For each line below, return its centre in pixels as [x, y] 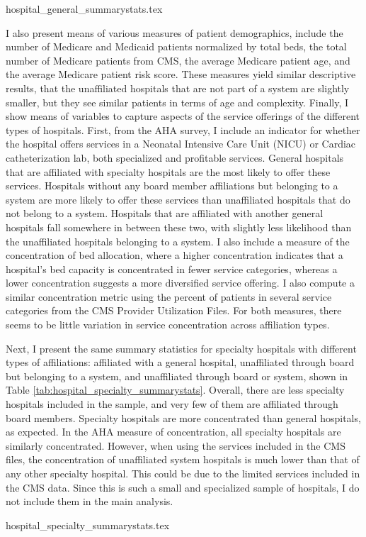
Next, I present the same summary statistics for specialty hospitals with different [181, 348]
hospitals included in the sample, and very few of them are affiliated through [172, 404]
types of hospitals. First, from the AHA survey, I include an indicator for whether [183, 129]
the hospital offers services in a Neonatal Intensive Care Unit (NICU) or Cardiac [181, 144]
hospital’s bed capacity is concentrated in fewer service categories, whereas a [172, 268]
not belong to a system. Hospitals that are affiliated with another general [165, 213]
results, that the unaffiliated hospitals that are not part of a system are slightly [178, 88]
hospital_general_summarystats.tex [84, 9]
